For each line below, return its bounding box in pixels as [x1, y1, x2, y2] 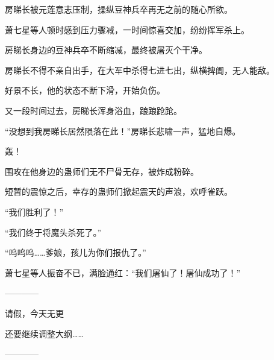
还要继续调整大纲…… [5, 327, 84, 339]
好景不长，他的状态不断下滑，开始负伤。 [5, 84, 165, 96]
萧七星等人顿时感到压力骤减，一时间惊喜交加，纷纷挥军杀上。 [5, 23, 249, 36]
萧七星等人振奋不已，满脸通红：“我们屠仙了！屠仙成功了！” [5, 266, 241, 279]
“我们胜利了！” [5, 205, 64, 218]
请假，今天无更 [5, 306, 64, 319]
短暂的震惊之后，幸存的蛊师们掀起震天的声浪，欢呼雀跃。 [5, 185, 232, 198]
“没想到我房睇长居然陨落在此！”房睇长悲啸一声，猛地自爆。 [5, 124, 241, 137]
